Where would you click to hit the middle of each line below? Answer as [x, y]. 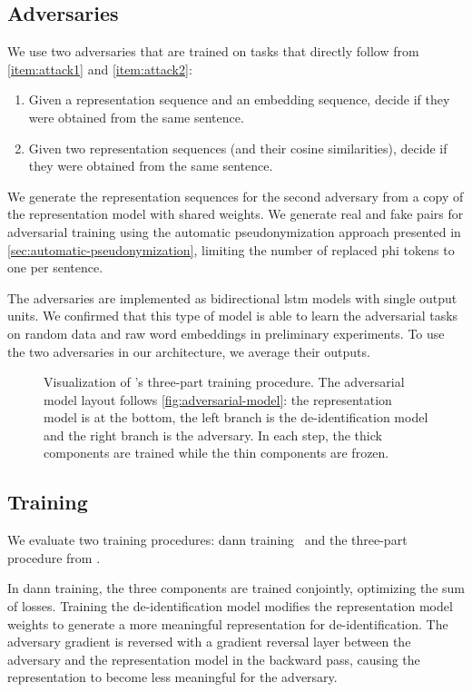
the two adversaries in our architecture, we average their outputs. [189, 351]
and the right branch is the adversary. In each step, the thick [213, 435]
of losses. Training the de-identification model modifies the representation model [230, 606]
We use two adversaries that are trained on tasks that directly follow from [213, 51]
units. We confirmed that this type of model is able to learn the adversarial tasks [233, 316]
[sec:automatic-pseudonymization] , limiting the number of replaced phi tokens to [231, 249]
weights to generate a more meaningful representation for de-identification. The [228, 623]
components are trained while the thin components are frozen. [216, 453]
